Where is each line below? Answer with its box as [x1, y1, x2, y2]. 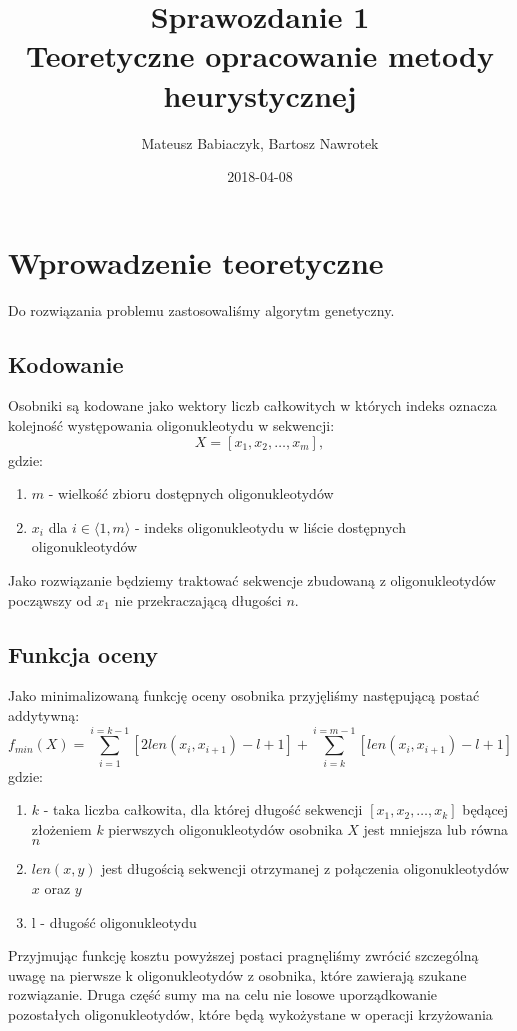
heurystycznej [163, 74, 357, 115]
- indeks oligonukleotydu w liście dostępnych [135, 516, 406, 537]
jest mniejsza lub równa [363, 818, 509, 839]
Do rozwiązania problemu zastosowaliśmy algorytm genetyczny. [8, 299, 395, 320]
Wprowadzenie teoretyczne [8, 241, 384, 282]
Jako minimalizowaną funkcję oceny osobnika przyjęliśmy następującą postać [8, 685, 480, 706]
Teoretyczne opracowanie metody [26, 35, 494, 76]
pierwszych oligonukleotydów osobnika [108, 818, 343, 839]
